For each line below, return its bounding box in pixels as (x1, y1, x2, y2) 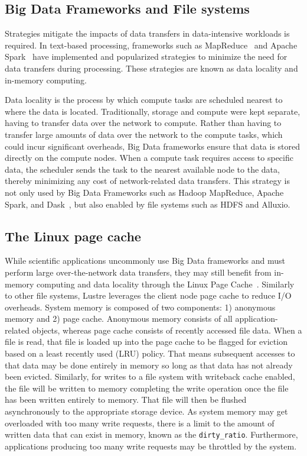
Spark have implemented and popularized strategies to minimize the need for (5, 50, 288, 63)
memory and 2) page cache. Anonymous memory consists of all (5, 312, 233, 325)
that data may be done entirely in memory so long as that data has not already (5, 358, 293, 371)
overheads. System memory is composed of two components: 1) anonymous (5, 300, 276, 313)
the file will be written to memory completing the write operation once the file (5, 381, 289, 394)
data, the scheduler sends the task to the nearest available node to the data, (5, 163, 280, 175)
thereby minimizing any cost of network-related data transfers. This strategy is (5, 174, 290, 187)
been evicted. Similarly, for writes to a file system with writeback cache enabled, (5, 370, 295, 383)
